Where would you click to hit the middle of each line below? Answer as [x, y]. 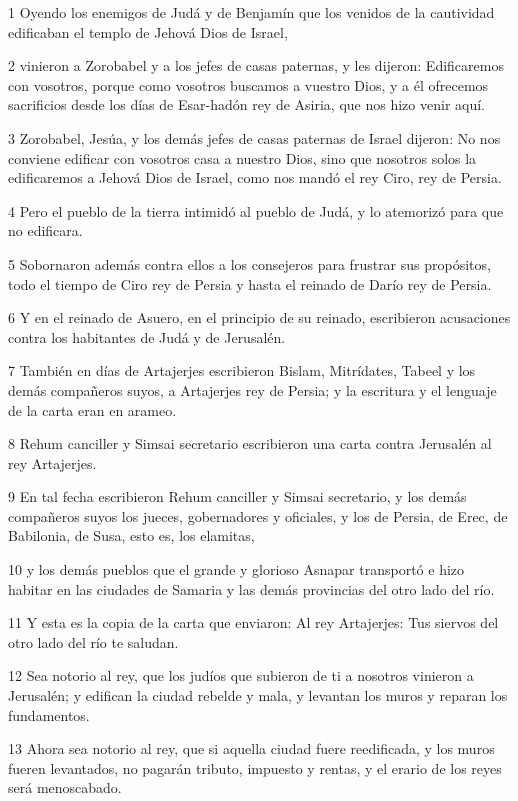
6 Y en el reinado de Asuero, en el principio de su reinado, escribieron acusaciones [259, 317]
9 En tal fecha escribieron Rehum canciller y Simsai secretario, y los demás [237, 496]
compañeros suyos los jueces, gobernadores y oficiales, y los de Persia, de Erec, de [258, 515]
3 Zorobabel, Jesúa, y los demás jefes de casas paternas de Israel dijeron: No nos [254, 137]
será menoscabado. [65, 787]
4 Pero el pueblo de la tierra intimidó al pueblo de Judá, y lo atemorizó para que [256, 210]
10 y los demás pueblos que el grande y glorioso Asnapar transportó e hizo [236, 569]
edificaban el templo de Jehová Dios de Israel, [148, 31]
